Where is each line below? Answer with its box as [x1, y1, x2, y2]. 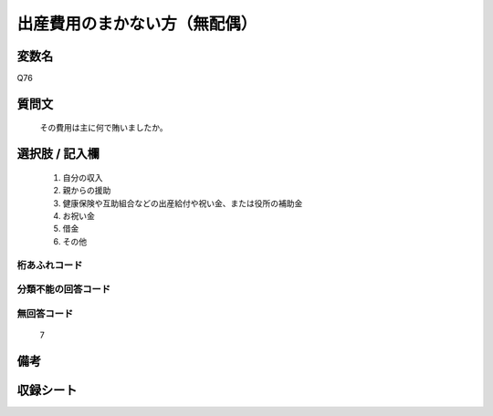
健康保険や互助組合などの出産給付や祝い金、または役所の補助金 [62, 197, 303, 209]
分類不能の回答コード [16, 283, 111, 296]
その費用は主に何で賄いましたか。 [39, 122, 168, 133]
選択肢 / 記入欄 [16, 146, 100, 161]
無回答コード [16, 307, 74, 319]
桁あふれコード [16, 258, 83, 271]
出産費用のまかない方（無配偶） [16, 14, 257, 34]
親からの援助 [62, 185, 111, 196]
